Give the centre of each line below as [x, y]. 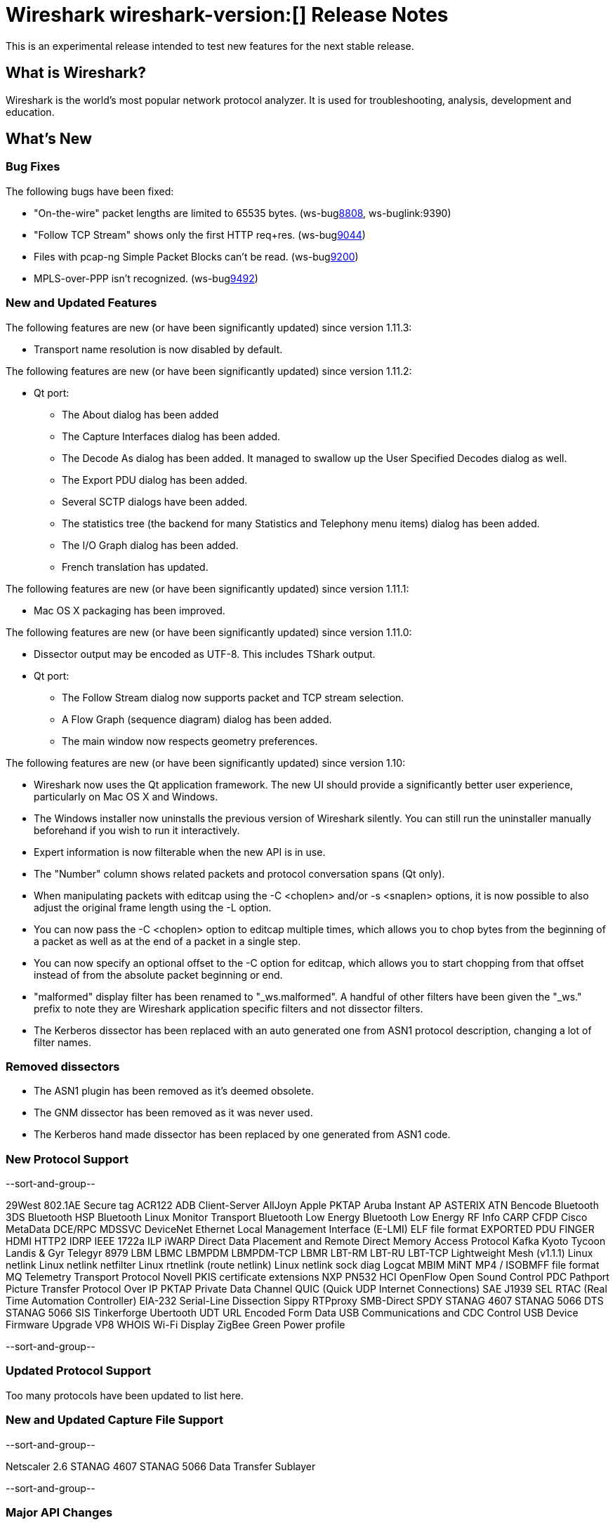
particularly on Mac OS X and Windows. [126, 796]
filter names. [62, 1042]
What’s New [49, 139]
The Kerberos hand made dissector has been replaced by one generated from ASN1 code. [242, 1135]
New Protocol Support [67, 1159]
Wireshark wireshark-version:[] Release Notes [227, 15]
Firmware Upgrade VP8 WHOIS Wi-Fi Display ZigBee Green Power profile [176, 1325]
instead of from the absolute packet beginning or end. [158, 975]
